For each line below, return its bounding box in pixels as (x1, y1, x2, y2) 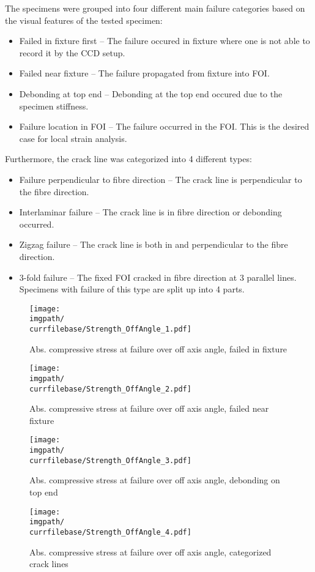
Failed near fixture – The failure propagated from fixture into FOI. (19, 67, 270, 80)
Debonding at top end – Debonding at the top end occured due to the (19, 87, 283, 100)
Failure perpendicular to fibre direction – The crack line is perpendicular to (19, 173, 302, 185)
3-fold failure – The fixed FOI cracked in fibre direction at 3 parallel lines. (19, 270, 297, 283)
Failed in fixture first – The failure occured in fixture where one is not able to (19, 34, 310, 47)
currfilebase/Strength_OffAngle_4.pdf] (29, 527, 191, 537)
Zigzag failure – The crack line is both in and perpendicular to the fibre (19, 238, 288, 251)
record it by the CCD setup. (19, 46, 125, 59)
